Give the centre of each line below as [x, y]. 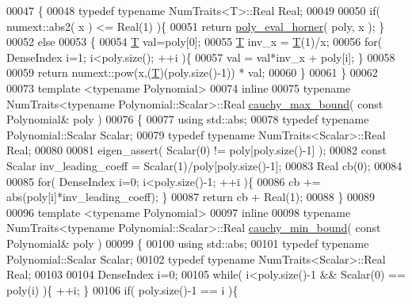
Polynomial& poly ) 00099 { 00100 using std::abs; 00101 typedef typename [188, 243]
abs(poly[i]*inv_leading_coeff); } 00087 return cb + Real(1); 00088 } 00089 [191, 197]
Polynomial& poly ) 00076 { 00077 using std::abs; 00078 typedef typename [188, 119]
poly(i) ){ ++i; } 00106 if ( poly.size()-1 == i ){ [122, 289]
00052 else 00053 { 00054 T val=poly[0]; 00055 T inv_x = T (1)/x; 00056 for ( [195, 42]
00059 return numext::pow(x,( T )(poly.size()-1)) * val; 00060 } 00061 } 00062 [192, 72]
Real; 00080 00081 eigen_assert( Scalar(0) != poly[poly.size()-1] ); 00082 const [196, 150]
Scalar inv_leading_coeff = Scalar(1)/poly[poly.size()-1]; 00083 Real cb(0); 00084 [204, 165]
